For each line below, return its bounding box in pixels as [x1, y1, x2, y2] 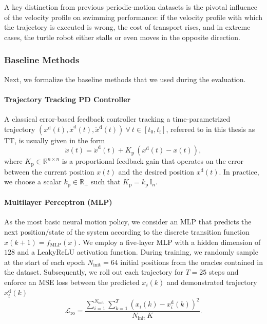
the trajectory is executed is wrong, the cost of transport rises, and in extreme [4, 22, 251, 32]
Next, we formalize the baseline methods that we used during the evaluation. [4, 73, 246, 84]
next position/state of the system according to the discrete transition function [4, 226, 250, 237]
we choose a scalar [4, 176, 62, 187]
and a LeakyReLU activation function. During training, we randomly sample [17, 246, 258, 257]
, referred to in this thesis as [166, 123, 255, 134]
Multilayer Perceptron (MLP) [4, 197, 112, 207]
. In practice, [219, 166, 259, 177]
